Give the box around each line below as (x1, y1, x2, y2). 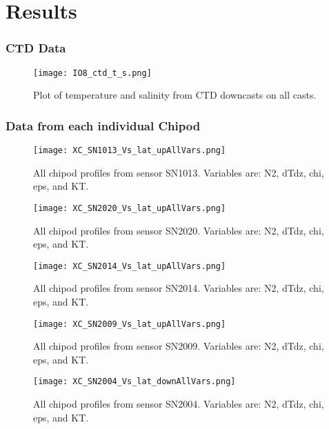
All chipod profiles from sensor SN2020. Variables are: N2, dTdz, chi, (33, 223, 324, 237)
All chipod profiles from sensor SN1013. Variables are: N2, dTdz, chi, (33, 165, 324, 179)
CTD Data (6, 39, 66, 57)
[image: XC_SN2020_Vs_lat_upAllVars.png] (33, 203, 226, 213)
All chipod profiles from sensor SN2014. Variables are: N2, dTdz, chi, (33, 281, 324, 295)
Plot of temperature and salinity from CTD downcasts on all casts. (33, 88, 317, 102)
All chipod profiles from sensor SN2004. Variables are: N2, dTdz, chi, (33, 397, 324, 411)
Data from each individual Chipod (6, 117, 201, 134)
